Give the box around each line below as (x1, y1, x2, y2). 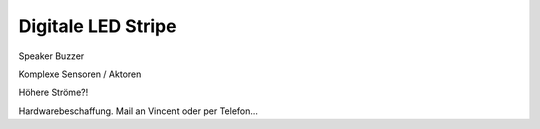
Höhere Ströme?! (18, 86, 89, 99)
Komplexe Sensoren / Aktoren (18, 68, 142, 80)
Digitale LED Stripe (18, 15, 177, 37)
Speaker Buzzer (18, 50, 85, 62)
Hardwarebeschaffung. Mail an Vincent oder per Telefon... (18, 105, 259, 117)
